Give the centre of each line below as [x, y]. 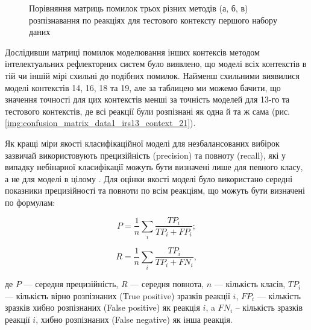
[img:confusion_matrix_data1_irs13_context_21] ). [100, 123]
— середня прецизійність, [71, 284]
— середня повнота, [167, 284]
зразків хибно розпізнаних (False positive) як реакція [102, 307]
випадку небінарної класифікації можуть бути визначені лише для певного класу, [154, 167]
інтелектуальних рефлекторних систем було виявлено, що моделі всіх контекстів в [156, 64]
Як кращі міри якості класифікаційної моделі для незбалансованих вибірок [142, 143]
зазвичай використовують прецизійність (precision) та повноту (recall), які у [146, 155]
